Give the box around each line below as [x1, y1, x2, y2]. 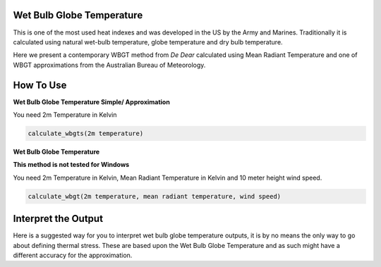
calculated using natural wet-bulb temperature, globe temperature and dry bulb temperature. [13, 37, 283, 46]
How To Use [13, 79, 67, 91]
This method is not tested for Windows [13, 161, 130, 169]
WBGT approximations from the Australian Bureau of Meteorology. [13, 61, 206, 69]
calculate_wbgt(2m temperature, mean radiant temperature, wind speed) [28, 192, 282, 200]
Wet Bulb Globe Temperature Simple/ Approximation [13, 97, 171, 106]
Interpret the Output [13, 213, 104, 225]
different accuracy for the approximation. [13, 251, 133, 259]
